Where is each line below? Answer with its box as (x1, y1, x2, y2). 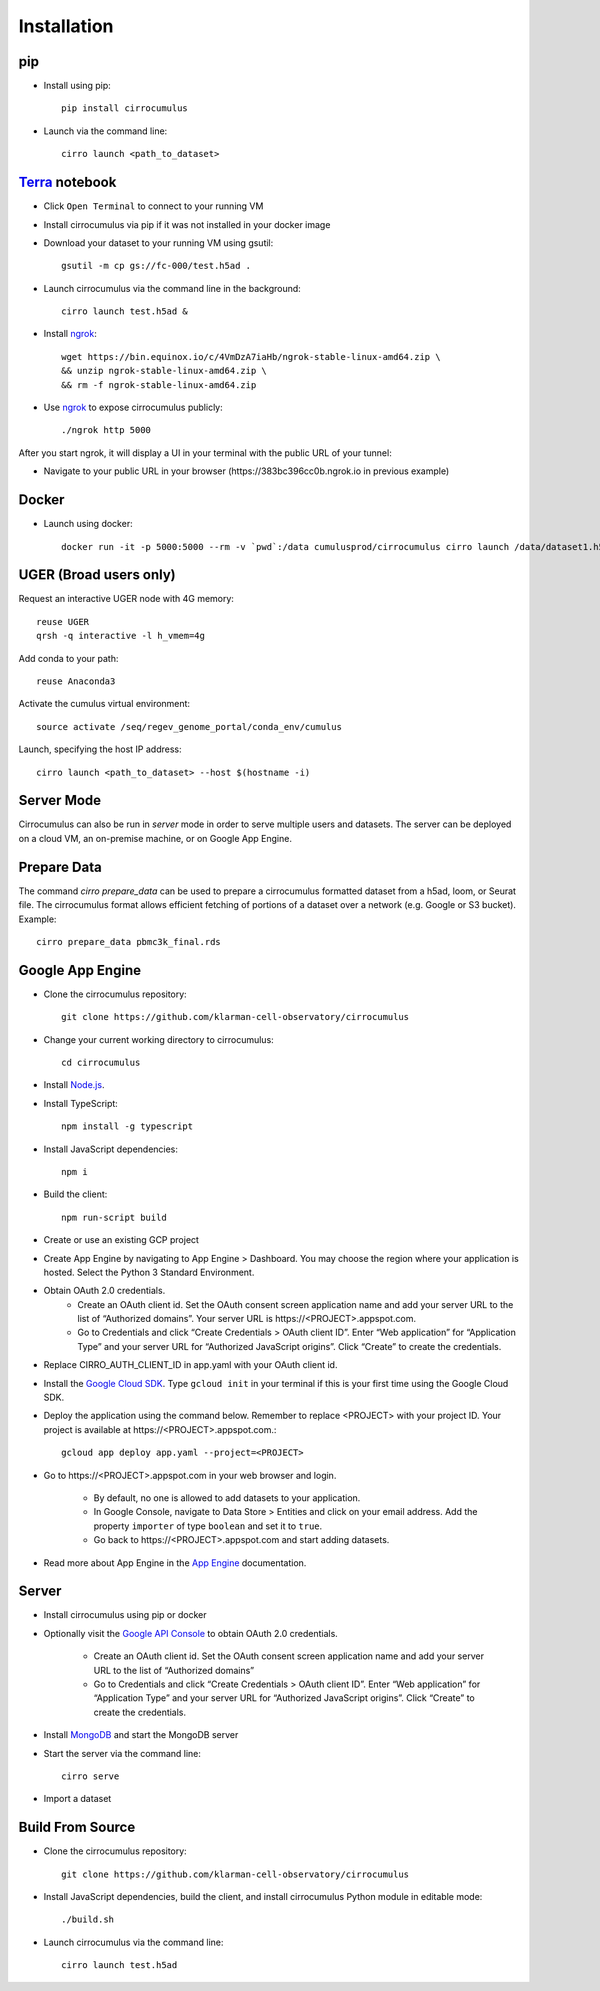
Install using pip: (43, 80, 112, 92)
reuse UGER (36, 616, 90, 627)
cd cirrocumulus (61, 1057, 141, 1068)
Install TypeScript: (43, 1097, 119, 1109)
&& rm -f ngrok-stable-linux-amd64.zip (61, 379, 257, 390)
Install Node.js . (43, 1079, 105, 1091)
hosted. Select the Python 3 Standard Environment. (43, 1266, 255, 1278)
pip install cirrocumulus (61, 103, 189, 114)
